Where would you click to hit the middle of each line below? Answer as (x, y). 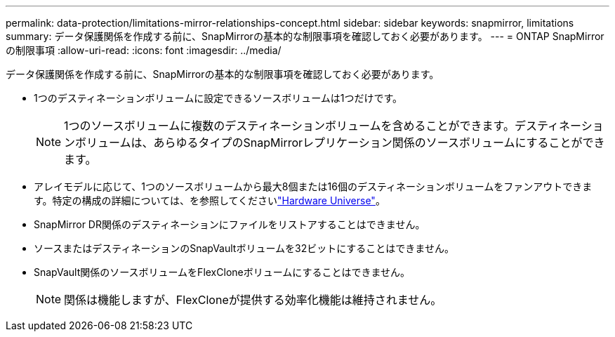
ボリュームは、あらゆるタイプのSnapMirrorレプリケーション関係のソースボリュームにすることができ (340, 143)
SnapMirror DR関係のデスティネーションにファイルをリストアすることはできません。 (230, 224)
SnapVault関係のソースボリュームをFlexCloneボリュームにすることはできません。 (222, 272)
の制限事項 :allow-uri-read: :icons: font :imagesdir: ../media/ (144, 50)
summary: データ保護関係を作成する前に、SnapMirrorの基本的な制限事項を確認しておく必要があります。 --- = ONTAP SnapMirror (305, 36)
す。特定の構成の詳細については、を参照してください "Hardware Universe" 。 (210, 200)
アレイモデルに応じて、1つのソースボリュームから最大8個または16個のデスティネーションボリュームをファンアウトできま (313, 186)
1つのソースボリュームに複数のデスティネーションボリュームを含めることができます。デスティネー (323, 126)
